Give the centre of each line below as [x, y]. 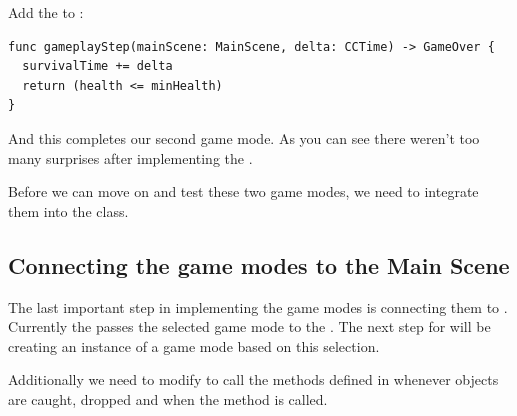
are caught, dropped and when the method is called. [168, 398]
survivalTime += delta [97, 66]
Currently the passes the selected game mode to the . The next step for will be [249, 326]
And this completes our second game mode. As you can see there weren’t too [244, 137]
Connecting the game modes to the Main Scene [259, 264]
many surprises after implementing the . [130, 157]
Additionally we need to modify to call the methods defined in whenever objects [253, 379]
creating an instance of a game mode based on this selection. [194, 345]
